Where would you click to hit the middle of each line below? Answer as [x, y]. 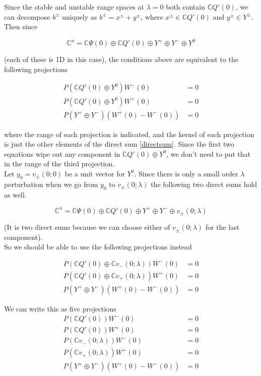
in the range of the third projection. [59, 164]
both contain [185, 7]
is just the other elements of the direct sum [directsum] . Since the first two [119, 144]
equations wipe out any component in [62, 153]
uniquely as [80, 16]
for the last [222, 227]
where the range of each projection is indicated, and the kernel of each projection [129, 134]
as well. [15, 194]
